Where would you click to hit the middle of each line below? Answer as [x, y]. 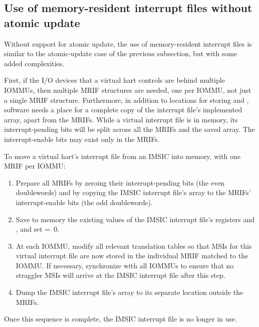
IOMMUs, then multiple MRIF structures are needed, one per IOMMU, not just [128, 90]
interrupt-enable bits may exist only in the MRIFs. [82, 139]
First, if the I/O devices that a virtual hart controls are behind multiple [114, 80]
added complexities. [34, 63]
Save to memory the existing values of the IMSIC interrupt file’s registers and [135, 219]
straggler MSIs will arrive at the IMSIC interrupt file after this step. [120, 275]
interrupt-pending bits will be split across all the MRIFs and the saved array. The [129, 129]
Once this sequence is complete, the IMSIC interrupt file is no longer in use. [121, 319]
